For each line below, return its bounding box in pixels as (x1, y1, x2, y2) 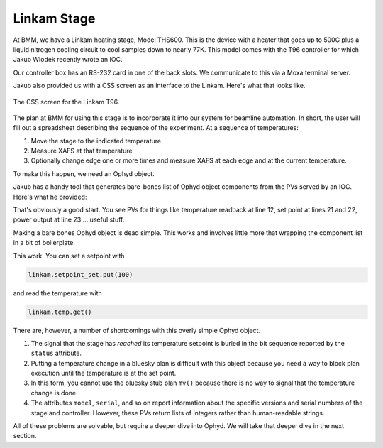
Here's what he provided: (13, 192, 87, 201)
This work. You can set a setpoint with (13, 251, 125, 260)
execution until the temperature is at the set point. (30, 369, 177, 378)
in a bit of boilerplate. (13, 239, 76, 247)
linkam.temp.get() (28, 307, 92, 316)
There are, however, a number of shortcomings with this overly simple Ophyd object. (13, 326, 261, 334)
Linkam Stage (13, 11, 96, 26)
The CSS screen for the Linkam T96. (13, 97, 120, 106)
